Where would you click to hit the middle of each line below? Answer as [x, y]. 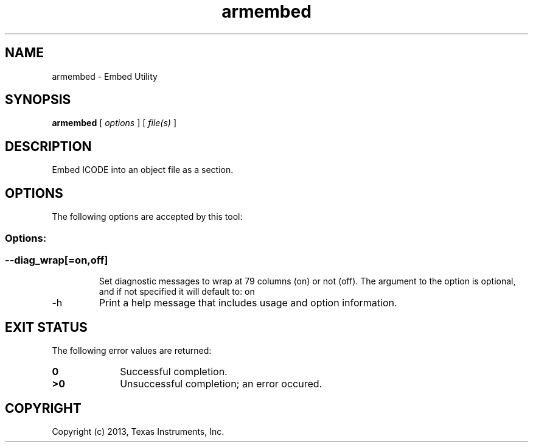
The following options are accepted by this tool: [147, 217]
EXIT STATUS [46, 327]
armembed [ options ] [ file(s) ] [114, 123]
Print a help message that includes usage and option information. [248, 303]
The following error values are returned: [132, 351]
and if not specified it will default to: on [177, 292]
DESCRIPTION [48, 146]
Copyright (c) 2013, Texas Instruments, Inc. [138, 431]
